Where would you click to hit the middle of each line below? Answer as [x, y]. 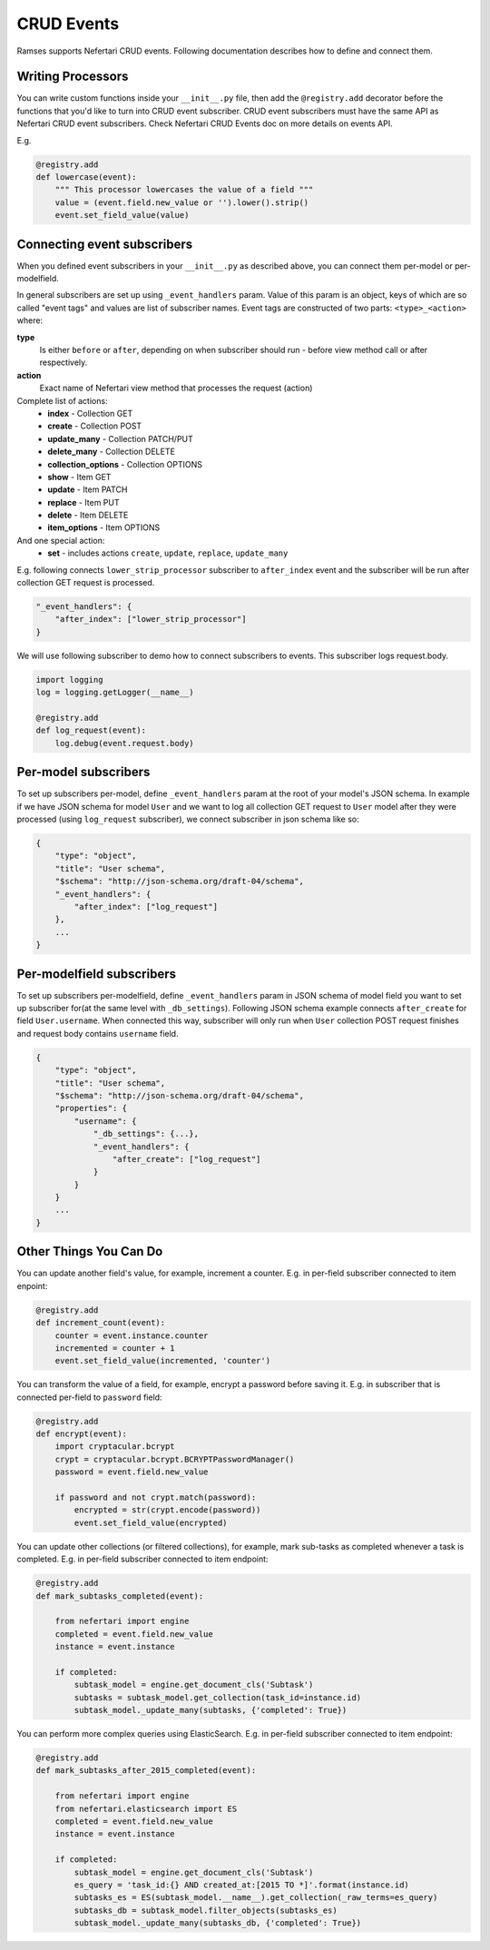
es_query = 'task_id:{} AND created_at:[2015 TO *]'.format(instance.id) [242, 1885]
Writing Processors [73, 77]
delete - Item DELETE [88, 515]
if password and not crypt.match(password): [156, 1497]
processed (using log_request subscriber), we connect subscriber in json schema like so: [188, 819]
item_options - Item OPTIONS [104, 527]
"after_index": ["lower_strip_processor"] [151, 619]
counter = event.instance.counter [132, 1335]
